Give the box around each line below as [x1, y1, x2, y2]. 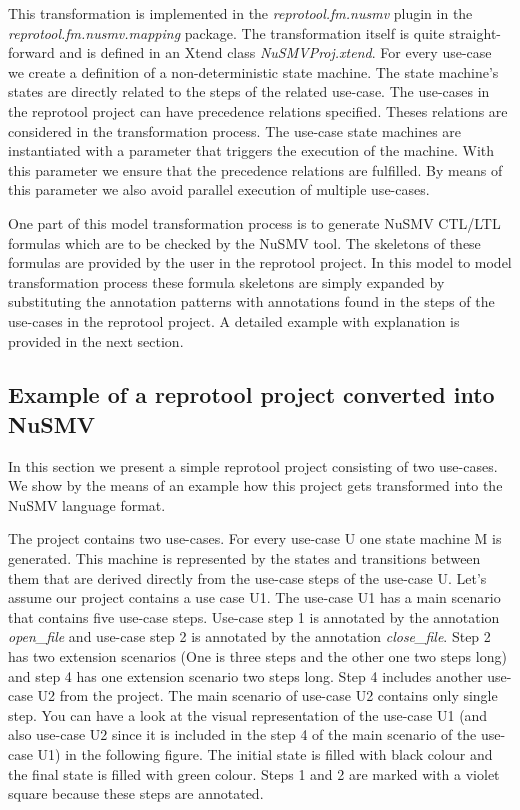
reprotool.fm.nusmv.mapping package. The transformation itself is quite [8, 22, 445, 43]
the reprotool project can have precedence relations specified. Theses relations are [8, 100, 508, 121]
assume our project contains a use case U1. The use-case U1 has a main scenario [8, 587, 501, 608]
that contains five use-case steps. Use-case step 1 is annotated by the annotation [8, 606, 500, 627]
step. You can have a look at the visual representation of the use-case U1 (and [8, 704, 488, 725]
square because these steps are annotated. [8, 783, 264, 804]
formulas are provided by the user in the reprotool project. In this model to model [8, 252, 512, 273]
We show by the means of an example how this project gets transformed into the [8, 475, 503, 496]
